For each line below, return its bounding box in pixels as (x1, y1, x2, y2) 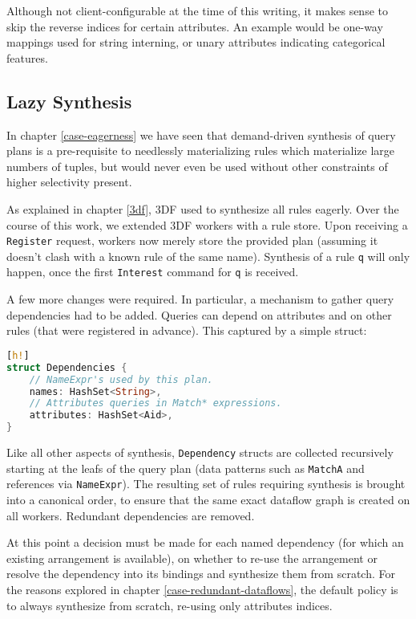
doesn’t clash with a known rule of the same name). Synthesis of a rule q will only (6, 247, 410, 264)
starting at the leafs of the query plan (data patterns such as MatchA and (6, 459, 365, 476)
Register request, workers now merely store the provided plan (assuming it (6, 232, 378, 249)
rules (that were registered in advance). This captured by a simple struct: (6, 322, 367, 339)
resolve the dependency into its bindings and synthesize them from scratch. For (6, 565, 395, 582)
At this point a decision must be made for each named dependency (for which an (6, 534, 404, 551)
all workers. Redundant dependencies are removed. (6, 507, 255, 523)
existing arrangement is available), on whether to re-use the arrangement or (6, 549, 378, 566)
